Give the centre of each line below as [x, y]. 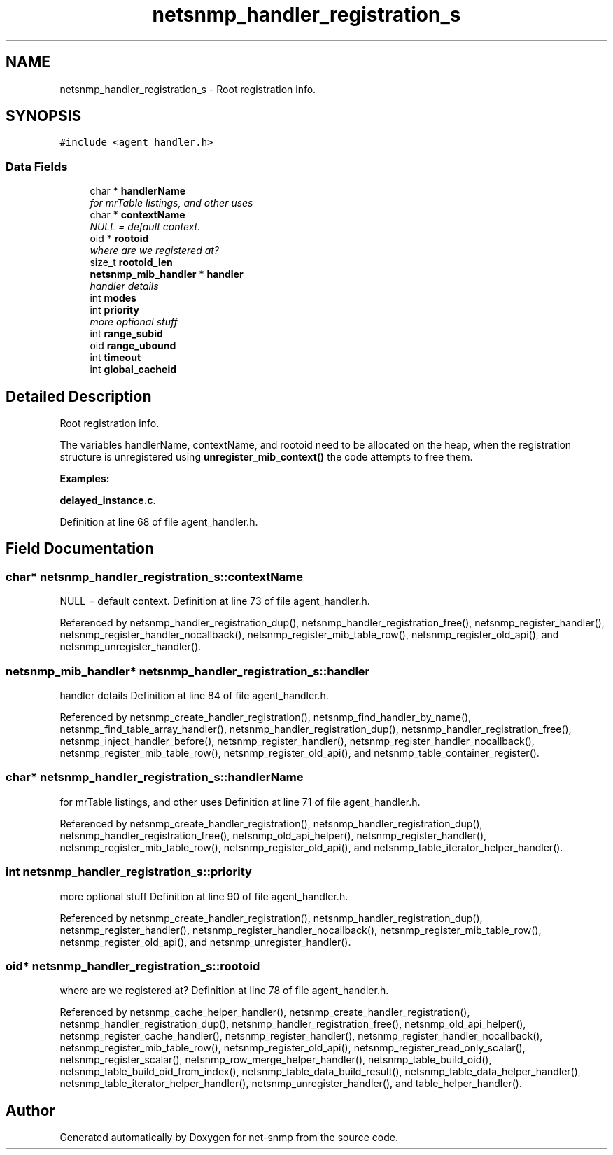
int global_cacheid [133, 370]
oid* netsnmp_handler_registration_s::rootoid [133, 966]
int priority [114, 310]
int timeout [115, 358]
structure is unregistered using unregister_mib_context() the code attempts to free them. [266, 457]
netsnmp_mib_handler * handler [167, 274]
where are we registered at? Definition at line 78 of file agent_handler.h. [224, 990]
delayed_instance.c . [108, 500]
